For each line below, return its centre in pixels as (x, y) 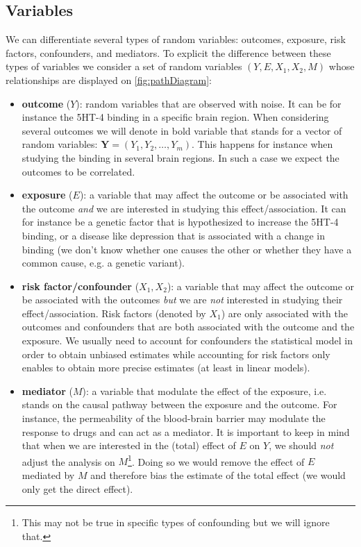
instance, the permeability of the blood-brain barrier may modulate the (174, 418)
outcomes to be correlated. (78, 171)
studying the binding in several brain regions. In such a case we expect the (180, 157)
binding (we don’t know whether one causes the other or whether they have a (187, 249)
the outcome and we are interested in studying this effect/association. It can (184, 208)
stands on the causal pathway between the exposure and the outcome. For (179, 404)
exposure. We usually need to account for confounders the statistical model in (187, 340)
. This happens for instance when (262, 144)
